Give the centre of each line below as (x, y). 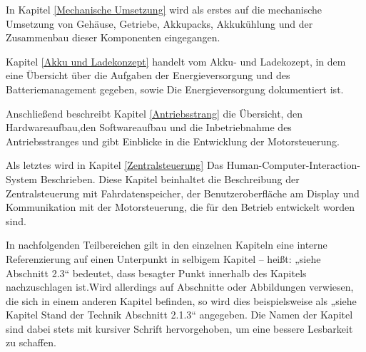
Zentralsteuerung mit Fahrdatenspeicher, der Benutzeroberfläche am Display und (183, 193)
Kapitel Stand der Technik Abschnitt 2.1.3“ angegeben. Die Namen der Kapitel (179, 315)
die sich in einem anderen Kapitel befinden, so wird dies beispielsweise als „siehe (181, 300)
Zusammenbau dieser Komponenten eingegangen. (113, 37)
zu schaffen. (31, 342)
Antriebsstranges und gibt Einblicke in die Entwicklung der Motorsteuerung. (173, 141)
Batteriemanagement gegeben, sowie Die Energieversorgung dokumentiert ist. (175, 89)
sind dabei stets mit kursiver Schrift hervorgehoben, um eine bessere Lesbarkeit (179, 328)
